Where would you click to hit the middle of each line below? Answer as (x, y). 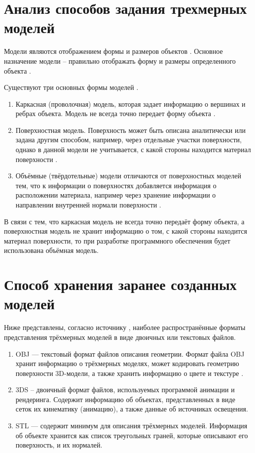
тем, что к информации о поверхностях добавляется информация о (116, 185)
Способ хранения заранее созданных (120, 284)
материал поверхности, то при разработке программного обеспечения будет (117, 240)
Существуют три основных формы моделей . (71, 87)
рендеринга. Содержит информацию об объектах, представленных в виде (125, 399)
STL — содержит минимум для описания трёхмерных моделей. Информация (131, 426)
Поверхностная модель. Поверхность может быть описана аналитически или (130, 130)
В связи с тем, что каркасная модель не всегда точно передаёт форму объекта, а (124, 221)
